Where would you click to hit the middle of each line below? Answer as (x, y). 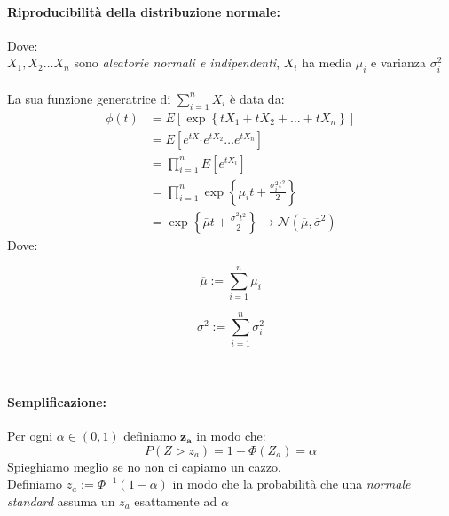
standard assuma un (61, 500)
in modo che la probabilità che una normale (291, 484)
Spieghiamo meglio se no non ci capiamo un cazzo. (144, 466)
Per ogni (30, 435)
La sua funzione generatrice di (89, 98)
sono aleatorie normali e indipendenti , (177, 63)
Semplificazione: (57, 401)
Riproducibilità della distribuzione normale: (144, 11)
